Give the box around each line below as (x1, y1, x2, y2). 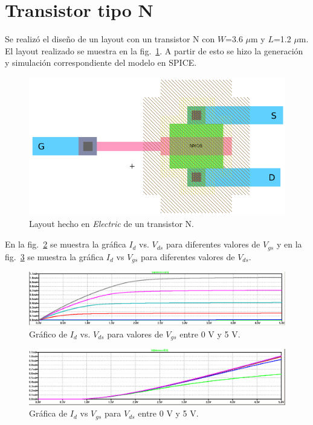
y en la (276, 238, 302, 251)
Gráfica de (29, 407, 68, 420)
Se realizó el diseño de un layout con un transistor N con (5, 33, 215, 45)
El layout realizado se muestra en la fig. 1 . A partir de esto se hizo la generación (5, 44, 303, 57)
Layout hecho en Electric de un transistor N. (29, 217, 194, 230)
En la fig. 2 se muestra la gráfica (5, 238, 126, 251)
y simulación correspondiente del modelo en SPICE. (5, 56, 197, 69)
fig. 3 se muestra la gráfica (5, 250, 104, 263)
